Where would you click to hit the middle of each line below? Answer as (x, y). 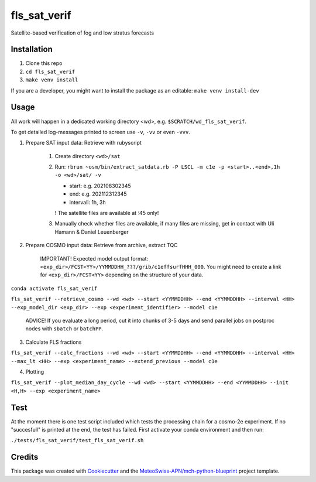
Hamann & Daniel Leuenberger (92, 232)
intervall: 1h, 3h (88, 202)
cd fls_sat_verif (50, 71)
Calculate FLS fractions (54, 342)
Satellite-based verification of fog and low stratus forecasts (83, 33)
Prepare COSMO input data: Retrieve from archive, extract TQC (102, 245)
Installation (32, 49)
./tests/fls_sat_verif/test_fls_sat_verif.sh (77, 440)
